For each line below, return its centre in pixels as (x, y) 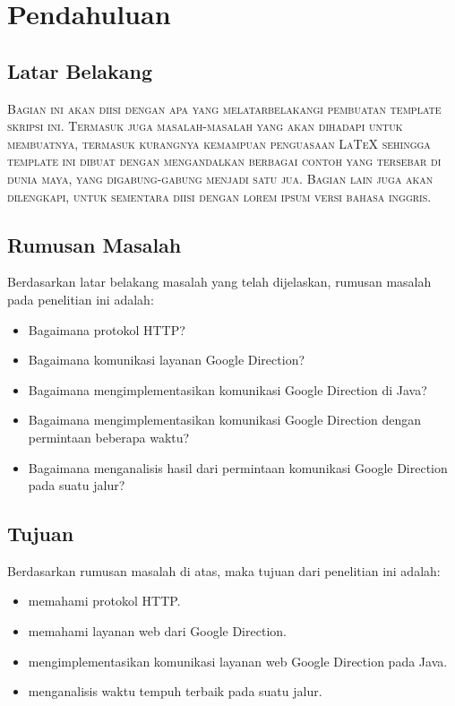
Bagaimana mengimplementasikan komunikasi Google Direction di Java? (227, 389)
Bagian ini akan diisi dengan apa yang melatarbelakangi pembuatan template (224, 108)
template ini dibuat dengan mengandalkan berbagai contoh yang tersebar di (224, 161)
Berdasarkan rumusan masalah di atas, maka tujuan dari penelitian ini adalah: (224, 570)
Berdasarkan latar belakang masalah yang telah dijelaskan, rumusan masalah (219, 282)
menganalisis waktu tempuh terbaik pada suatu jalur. (175, 691)
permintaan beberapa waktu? (109, 437)
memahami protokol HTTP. (104, 601)
